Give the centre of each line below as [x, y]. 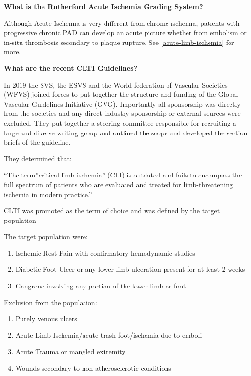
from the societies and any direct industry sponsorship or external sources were [122, 113]
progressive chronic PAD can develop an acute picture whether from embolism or [125, 33]
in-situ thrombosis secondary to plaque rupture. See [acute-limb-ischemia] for [119, 42]
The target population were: [46, 236]
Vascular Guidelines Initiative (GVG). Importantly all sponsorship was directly [122, 103]
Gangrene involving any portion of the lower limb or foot [101, 286]
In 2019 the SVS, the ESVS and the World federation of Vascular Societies [116, 84]
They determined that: [38, 158]
